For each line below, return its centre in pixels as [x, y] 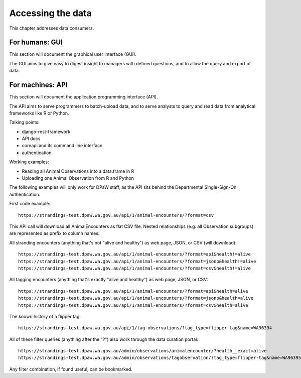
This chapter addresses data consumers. [52, 28]
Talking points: [24, 122]
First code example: [30, 204]
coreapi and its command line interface [62, 146]
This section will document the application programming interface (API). [84, 97]
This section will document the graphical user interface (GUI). [73, 54]
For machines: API [38, 85]
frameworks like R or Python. [39, 113]
